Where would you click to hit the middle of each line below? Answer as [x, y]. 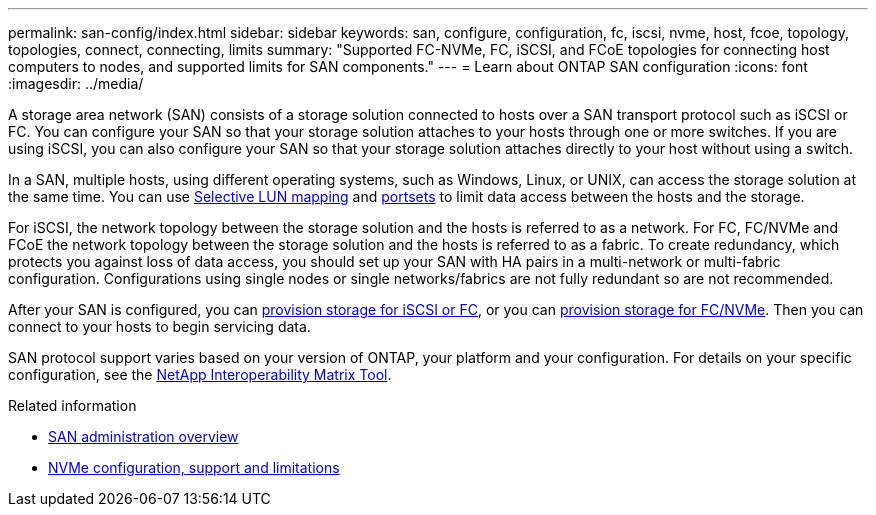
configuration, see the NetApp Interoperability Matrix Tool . [200, 374]
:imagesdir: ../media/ [76, 83]
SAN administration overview [143, 436]
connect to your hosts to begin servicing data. [159, 326]
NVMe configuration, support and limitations [194, 467]
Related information [72, 405]
